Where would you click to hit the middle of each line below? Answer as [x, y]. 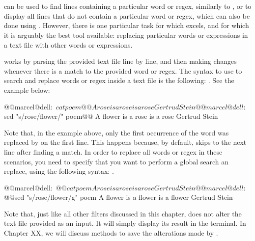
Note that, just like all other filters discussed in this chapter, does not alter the [123, 213]
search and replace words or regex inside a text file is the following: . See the [119, 80]
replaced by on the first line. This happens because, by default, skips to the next [125, 142]
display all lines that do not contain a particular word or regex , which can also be [127, 15]
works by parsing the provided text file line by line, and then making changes [120, 61]
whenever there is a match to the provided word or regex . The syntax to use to [123, 70]
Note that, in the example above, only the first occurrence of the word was [116, 132]
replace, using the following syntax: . [59, 171]
